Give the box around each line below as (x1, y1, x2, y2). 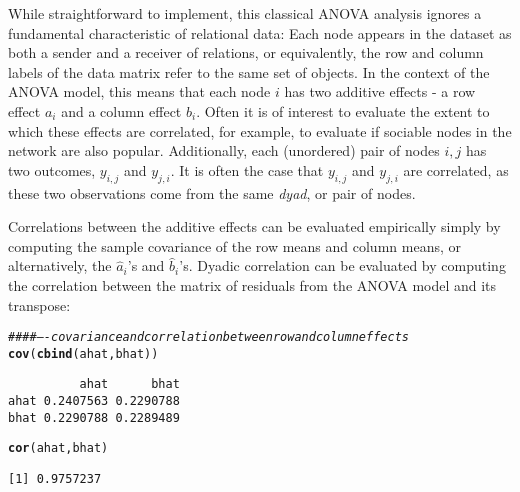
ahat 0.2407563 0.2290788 (8, 394, 180, 409)
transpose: (8, 294, 71, 315)
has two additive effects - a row (284, 81, 476, 102)
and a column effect (61, 100, 182, 121)
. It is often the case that (170, 159, 324, 180)
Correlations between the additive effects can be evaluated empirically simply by (8, 216, 501, 237)
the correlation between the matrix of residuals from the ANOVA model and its (8, 274, 497, 295)
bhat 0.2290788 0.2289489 (8, 410, 180, 425)
